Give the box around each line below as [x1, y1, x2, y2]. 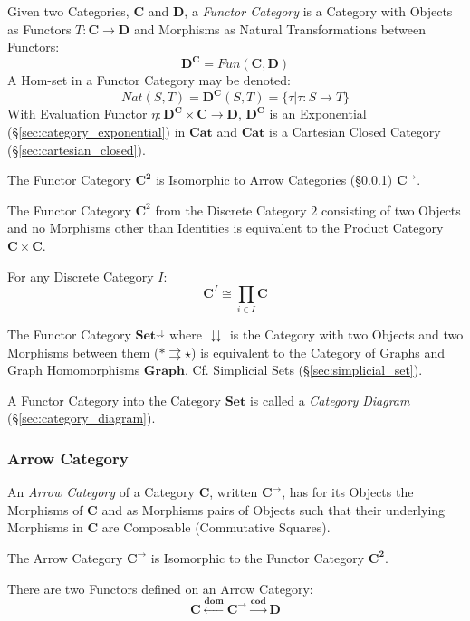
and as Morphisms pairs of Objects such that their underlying [101, 500, 446, 519]
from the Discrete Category [155, 200, 307, 219]
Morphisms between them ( [7, 342, 159, 361]
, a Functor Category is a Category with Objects [184, 2, 453, 20]
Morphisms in [7, 518, 83, 537]
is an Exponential [269, 104, 367, 123]
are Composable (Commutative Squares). [101, 518, 331, 537]
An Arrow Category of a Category [7, 482, 195, 502]
